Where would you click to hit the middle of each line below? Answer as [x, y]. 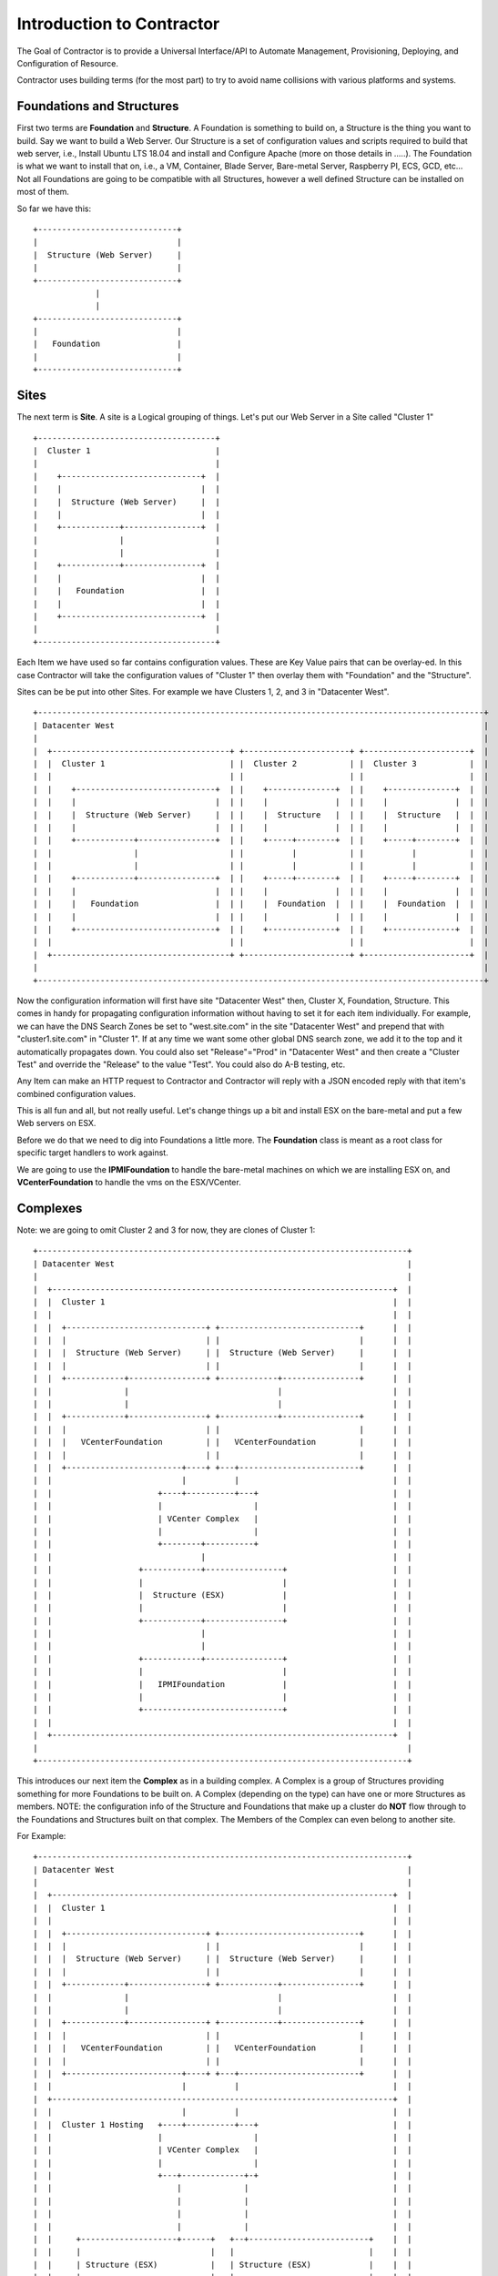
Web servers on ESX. [56, 1123]
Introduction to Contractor [118, 24]
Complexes [50, 1208]
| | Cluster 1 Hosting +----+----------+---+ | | [223, 2124]
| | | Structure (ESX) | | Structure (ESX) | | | [223, 2264]
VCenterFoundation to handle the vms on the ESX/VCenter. [129, 1183]
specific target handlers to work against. [92, 1153]
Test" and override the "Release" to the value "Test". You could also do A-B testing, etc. [181, 1064]
